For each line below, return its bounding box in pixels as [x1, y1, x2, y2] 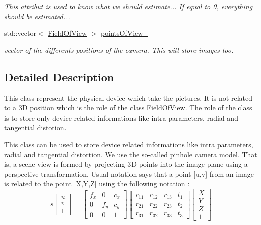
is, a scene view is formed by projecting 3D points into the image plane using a [4, 159, 248, 169]
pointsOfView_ [101, 28, 148, 38]
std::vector [4, 28, 36, 38]
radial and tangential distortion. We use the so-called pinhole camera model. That [4, 149, 257, 159]
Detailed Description [4, 69, 114, 84]
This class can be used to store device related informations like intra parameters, [4, 139, 253, 149]
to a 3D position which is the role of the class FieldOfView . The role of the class [4, 102, 252, 113]
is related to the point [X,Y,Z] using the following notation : [4, 178, 190, 189]
